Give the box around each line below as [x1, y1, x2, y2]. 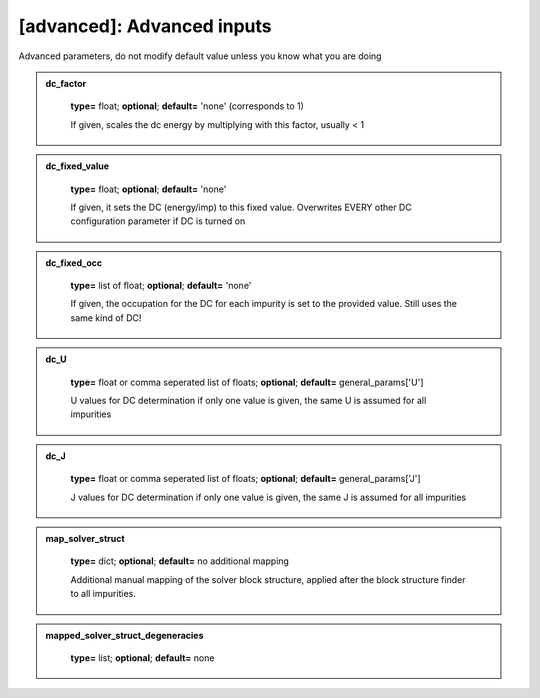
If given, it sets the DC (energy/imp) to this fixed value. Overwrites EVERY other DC [70, 201, 412, 213]
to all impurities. [70, 588, 137, 600]
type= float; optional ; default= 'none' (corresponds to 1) [70, 100, 305, 112]
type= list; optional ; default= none [70, 651, 215, 664]
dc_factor [45, 77, 87, 89]
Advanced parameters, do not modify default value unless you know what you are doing [18, 50, 382, 62]
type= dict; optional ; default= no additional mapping [70, 555, 290, 567]
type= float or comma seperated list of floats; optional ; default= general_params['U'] [70, 376, 424, 388]
